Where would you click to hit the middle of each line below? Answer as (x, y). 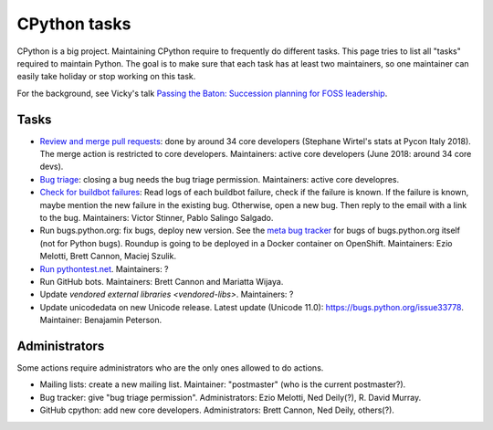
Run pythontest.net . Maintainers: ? (104, 268)
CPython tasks (74, 24)
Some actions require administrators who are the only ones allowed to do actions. (170, 368)
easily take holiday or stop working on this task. (106, 77)
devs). (52, 167)
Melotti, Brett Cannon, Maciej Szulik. (108, 257)
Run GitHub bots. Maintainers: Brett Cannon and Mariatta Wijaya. (162, 281)
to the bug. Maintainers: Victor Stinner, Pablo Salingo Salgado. (157, 217)
